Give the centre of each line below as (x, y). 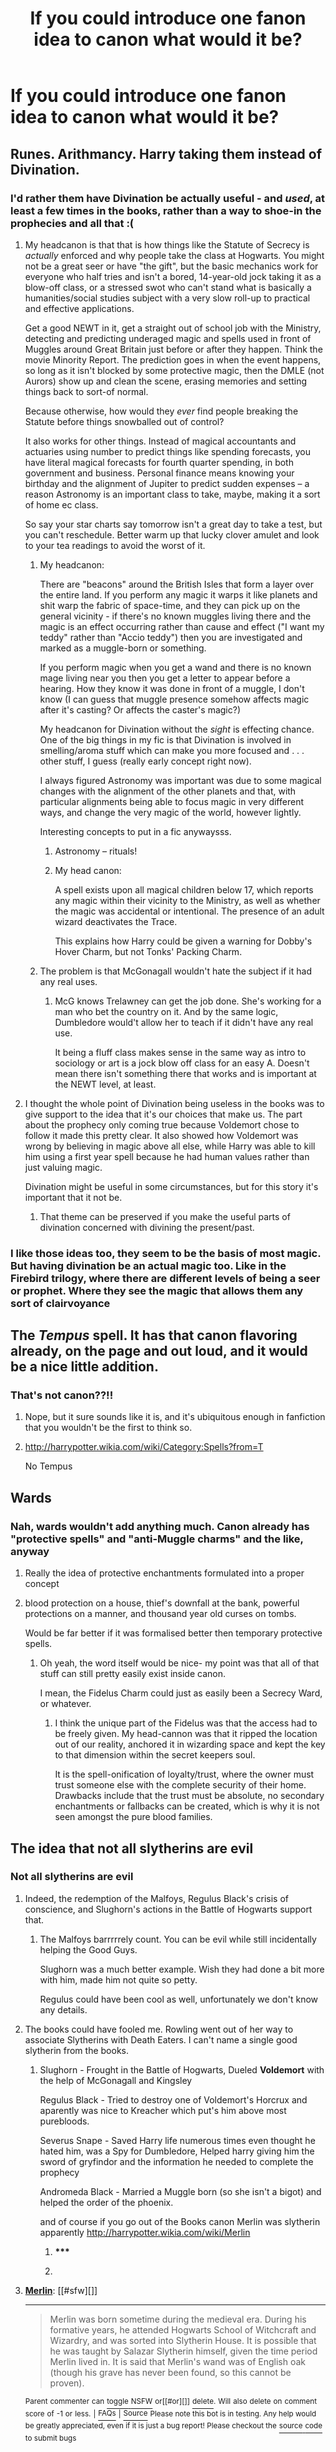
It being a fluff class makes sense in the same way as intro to (180, 1052)
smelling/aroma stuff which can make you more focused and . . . (172, 750)
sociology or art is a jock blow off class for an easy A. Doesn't (182, 1063)
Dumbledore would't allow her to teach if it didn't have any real (184, 1022)
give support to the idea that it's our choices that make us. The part (163, 1114)
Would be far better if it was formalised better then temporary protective (173, 1633)
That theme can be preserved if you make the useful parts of (165, 1216)
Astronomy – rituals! (96, 851)
